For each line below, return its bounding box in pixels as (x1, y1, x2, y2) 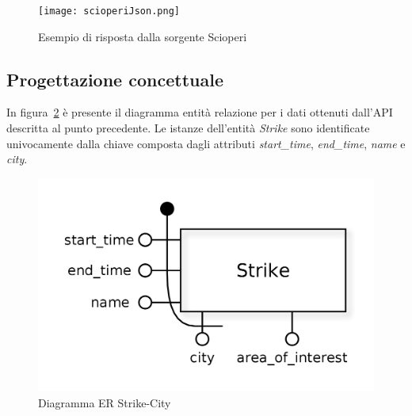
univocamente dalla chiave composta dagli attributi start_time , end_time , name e (6, 135, 406, 151)
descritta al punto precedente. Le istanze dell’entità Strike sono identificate (6, 120, 370, 136)
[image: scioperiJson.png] (38, 6, 180, 17)
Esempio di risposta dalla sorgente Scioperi (38, 28, 247, 44)
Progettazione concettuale (6, 67, 223, 91)
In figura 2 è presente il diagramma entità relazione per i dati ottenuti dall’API (6, 104, 393, 120)
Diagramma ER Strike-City (38, 394, 171, 410)
